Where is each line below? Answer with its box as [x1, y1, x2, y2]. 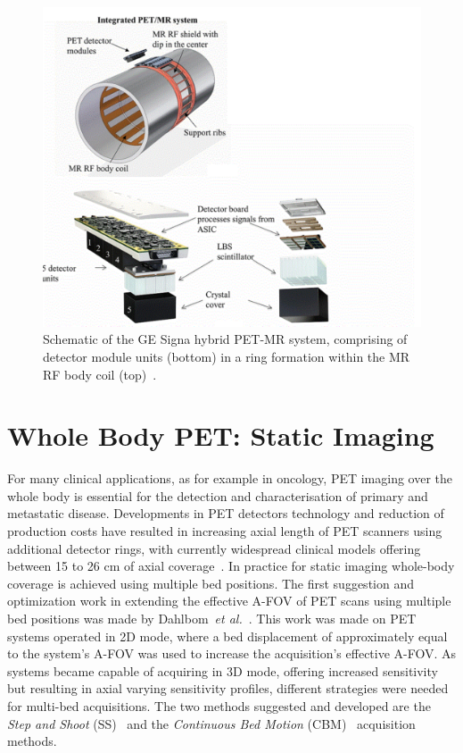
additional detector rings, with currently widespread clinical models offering [7, 539, 421, 557]
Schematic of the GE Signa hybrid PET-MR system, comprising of [43, 330, 408, 348]
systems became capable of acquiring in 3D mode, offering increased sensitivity [7, 661, 438, 680]
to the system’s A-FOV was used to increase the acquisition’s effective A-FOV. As [7, 644, 457, 663]
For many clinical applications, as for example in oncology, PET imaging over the [7, 469, 453, 488]
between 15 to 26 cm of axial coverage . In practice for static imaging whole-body [7, 556, 455, 575]
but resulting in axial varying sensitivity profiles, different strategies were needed [7, 679, 449, 698]
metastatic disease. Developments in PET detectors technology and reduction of [7, 504, 444, 523]
